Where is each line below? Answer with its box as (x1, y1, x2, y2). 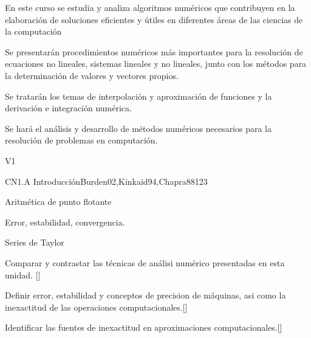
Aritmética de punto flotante (5, 195, 112, 208)
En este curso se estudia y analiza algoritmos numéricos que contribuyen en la (5, 1, 295, 13)
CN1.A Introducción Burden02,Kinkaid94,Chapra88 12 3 (5, 174, 208, 187)
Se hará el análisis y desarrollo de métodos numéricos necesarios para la (5, 122, 272, 134)
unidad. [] (5, 268, 41, 281)
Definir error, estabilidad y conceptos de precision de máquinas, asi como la (5, 289, 286, 302)
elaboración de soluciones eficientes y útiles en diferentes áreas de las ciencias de (5, 13, 303, 26)
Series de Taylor (5, 236, 64, 249)
